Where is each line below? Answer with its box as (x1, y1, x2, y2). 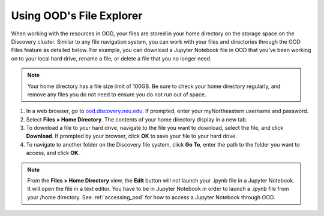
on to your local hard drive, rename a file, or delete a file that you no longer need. (11, 54, 212, 62)
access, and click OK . (26, 150, 80, 157)
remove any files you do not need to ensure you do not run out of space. (27, 90, 206, 98)
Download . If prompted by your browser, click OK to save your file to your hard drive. (26, 132, 237, 140)
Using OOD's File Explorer (11, 9, 143, 22)
